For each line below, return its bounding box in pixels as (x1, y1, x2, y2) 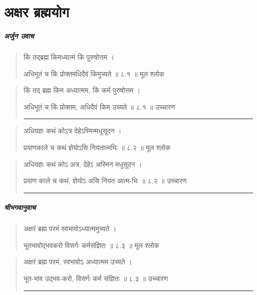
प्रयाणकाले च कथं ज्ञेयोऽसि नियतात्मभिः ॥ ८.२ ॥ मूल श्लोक (23, 142, 171, 152)
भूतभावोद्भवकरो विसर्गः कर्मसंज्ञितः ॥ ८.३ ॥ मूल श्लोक (23, 240, 160, 250)
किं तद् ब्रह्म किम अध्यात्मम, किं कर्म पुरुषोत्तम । (23, 85, 141, 95)
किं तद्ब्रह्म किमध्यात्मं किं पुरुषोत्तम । (23, 51, 115, 62)
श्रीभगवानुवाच (4, 202, 36, 212)
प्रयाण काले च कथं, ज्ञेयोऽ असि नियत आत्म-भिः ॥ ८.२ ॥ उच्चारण (23, 175, 187, 186)
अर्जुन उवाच (4, 30, 34, 41)
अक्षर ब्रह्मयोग (4, 1, 69, 22)
